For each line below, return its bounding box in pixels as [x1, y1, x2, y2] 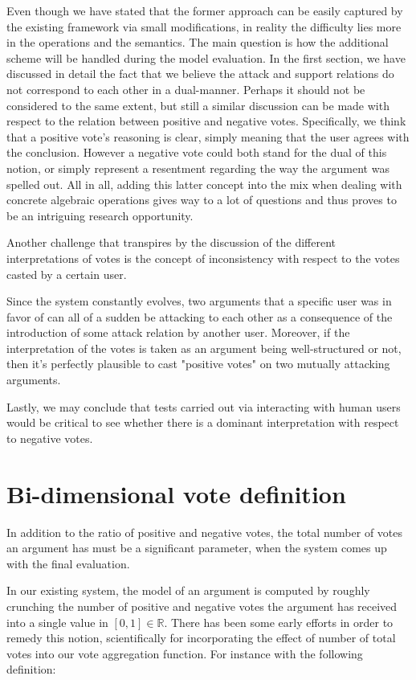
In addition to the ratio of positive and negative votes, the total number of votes [6, 523, 403, 540]
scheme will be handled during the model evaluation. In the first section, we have [6, 49, 406, 66]
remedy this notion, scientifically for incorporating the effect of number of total [6, 629, 396, 646]
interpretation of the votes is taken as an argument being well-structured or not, [6, 339, 402, 356]
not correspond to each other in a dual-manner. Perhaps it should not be [6, 80, 365, 97]
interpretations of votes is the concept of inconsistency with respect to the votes [6, 249, 400, 266]
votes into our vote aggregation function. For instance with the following [6, 645, 363, 662]
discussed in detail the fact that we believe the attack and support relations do [6, 65, 394, 82]
